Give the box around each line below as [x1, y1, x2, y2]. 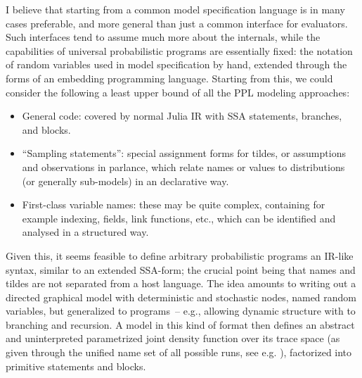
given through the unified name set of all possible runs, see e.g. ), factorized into [6, 345, 352, 360]
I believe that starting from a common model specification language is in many [6, 2, 345, 16]
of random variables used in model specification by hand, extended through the [6, 57, 347, 72]
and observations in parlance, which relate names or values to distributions [22, 159, 345, 174]
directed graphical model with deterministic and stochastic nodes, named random [6, 289, 357, 304]
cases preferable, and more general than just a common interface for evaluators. [6, 15, 348, 30]
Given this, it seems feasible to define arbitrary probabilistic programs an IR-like [6, 248, 354, 263]
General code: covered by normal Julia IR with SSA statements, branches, [22, 108, 342, 123]
